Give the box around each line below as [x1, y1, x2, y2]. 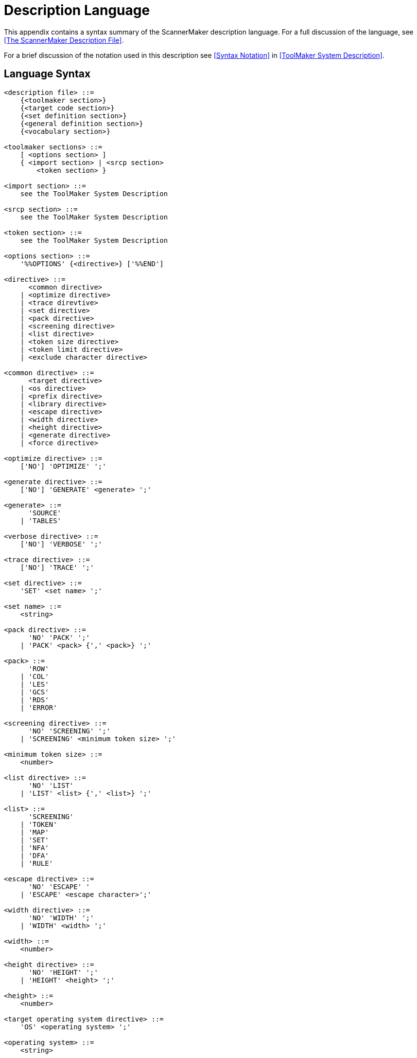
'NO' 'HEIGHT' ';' [28, 968, 98, 976]
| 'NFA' [20, 843, 49, 852]
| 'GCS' [20, 688, 49, 696]
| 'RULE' [20, 859, 53, 867]
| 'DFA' [20, 851, 49, 859]
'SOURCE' [28, 509, 62, 517]
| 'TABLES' [20, 516, 62, 525]
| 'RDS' [20, 695, 49, 704]
